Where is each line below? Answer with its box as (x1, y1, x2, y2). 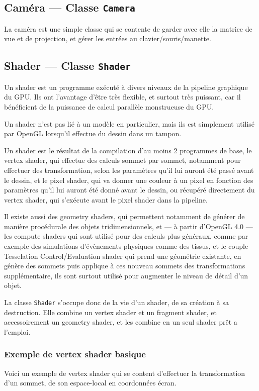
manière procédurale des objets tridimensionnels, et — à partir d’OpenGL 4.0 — (4, 221, 253, 231)
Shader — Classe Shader (4, 58, 131, 73)
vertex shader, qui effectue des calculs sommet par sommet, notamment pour (4, 155, 241, 165)
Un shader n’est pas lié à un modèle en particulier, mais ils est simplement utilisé (4, 118, 255, 129)
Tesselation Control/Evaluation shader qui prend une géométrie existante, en (4, 250, 241, 261)
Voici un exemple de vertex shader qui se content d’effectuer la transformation (4, 367, 245, 378)
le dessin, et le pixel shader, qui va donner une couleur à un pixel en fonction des (4, 174, 253, 185)
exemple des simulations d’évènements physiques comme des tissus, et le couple (4, 241, 248, 251)
